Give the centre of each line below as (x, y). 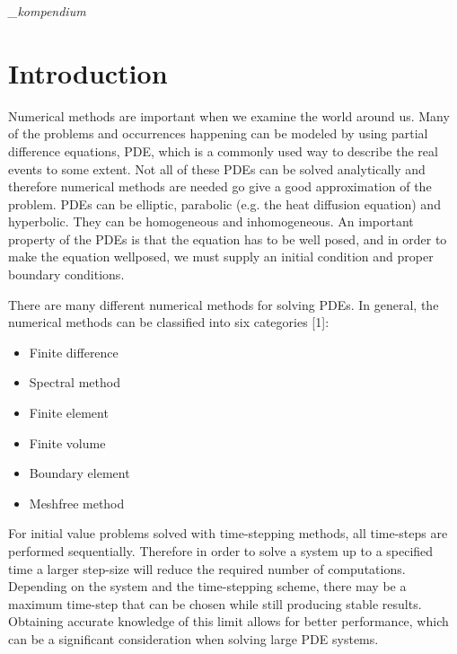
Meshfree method (77, 503)
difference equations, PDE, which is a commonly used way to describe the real (223, 150)
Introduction (88, 72)
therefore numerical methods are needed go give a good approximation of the (220, 186)
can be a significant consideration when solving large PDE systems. (193, 638)
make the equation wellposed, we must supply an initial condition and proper (221, 256)
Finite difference (74, 352)
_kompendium (47, 11)
